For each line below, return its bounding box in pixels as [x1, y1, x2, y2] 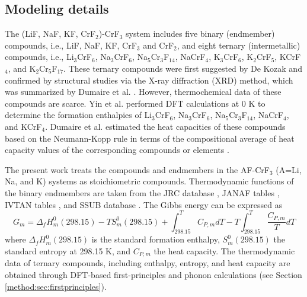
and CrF [143, 39, 174, 51]
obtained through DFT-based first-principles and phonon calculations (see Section [5, 269, 302, 281]
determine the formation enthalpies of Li [5, 108, 152, 121]
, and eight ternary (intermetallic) [177, 39, 300, 51]
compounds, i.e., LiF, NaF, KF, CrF [5, 39, 137, 51]
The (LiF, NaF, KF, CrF [5, 27, 96, 40]
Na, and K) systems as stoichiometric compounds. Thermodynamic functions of [5, 175, 294, 187]
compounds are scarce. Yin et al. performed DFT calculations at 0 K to [5, 97, 266, 109]
